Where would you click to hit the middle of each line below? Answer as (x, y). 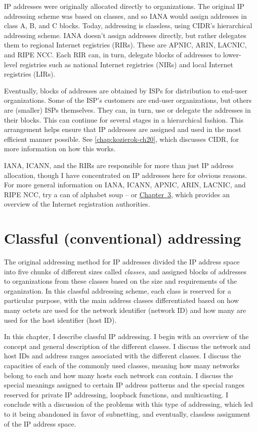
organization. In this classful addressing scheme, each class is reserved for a (118, 290)
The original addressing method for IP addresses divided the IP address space (122, 261)
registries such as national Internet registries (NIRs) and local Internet (126, 64)
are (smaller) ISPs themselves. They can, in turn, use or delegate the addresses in (128, 109)
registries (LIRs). (30, 74)
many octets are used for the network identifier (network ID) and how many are (125, 310)
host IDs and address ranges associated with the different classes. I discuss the (123, 356)
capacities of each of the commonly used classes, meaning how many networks (122, 365)
